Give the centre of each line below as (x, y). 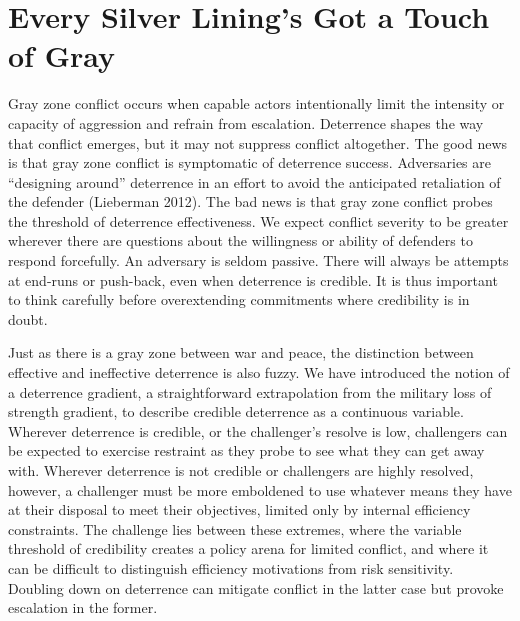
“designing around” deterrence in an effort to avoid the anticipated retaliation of (254, 181)
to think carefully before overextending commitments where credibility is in (239, 299)
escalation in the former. (83, 607)
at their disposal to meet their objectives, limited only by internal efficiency (239, 509)
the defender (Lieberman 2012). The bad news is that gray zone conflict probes (250, 201)
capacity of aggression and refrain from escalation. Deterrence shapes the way (246, 122)
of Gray (61, 55)
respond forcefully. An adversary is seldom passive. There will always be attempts (258, 260)
